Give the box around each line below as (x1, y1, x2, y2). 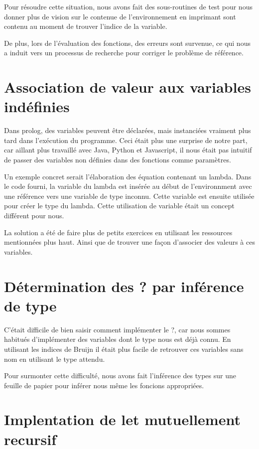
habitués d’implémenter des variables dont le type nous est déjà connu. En (4, 334, 231, 344)
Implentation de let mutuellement (4, 409, 241, 430)
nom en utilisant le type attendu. (4, 353, 105, 364)
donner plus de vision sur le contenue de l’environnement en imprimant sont (4, 11, 236, 21)
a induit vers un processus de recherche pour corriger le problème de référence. (4, 47, 244, 58)
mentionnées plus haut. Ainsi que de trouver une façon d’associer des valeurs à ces (4, 237, 255, 247)
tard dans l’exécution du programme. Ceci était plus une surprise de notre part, (4, 135, 248, 145)
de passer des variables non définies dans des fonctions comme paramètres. (4, 154, 231, 165)
